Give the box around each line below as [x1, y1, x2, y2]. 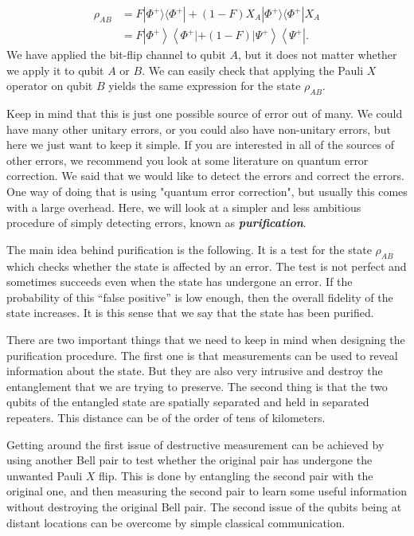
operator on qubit [6, 77, 93, 94]
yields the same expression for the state [108, 77, 301, 94]
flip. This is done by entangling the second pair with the [99, 467, 373, 483]
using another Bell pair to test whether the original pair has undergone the [6, 452, 373, 468]
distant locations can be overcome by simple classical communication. [6, 514, 346, 530]
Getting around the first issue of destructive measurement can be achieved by [6, 436, 385, 452]
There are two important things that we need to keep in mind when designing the [6, 331, 405, 347]
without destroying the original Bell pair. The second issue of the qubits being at [6, 498, 402, 514]
